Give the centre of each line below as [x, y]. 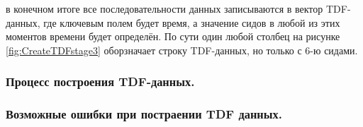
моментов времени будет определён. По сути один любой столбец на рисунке [173, 36]
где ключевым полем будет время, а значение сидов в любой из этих [192, 22]
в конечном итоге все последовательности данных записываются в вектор [164, 8]
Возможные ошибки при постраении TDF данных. [144, 114]
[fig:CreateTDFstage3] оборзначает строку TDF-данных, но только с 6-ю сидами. [182, 50]
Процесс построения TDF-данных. [100, 81]
